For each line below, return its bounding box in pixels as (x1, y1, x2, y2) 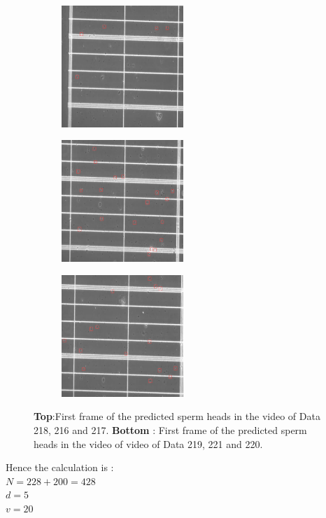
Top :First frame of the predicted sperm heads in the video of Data (34, 409, 320, 423)
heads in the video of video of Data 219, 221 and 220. (34, 436, 263, 451)
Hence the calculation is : (6, 460, 114, 475)
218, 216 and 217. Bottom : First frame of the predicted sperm (34, 422, 307, 437)
